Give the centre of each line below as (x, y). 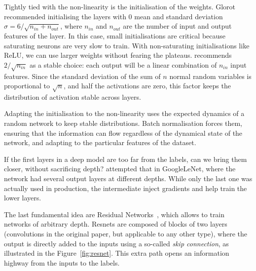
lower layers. (23, 198)
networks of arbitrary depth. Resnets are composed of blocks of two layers (116, 224)
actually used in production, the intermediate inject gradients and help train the (126, 188)
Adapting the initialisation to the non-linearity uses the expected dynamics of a (124, 113)
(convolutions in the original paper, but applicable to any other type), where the (126, 233)
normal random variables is (210, 76)
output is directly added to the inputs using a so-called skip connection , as (116, 243)
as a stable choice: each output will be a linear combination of (123, 64)
